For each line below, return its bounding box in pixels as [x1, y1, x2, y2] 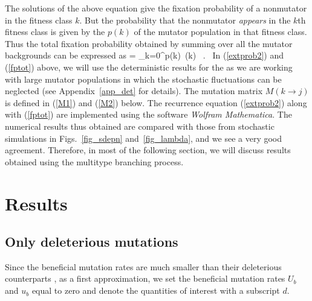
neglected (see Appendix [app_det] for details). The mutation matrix [5, 84, 263, 97]
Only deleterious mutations [5, 232, 178, 251]
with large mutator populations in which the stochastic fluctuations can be [5, 72, 282, 85]
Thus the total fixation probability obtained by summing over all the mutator [5, 37, 293, 49]
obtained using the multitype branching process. [5, 155, 184, 168]
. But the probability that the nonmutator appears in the [79, 13, 291, 26]
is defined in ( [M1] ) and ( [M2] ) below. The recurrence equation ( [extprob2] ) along [5, 96, 307, 109]
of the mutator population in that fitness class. [134, 25, 307, 38]
